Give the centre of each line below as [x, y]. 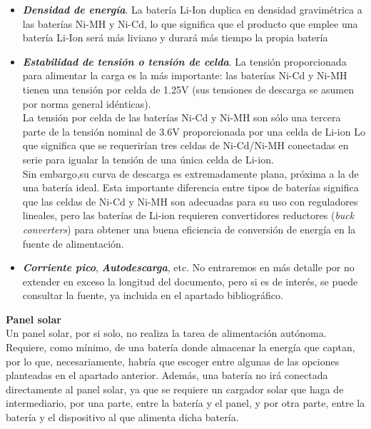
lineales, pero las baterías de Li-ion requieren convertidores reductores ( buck [188, 215]
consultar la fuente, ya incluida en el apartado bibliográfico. [153, 295]
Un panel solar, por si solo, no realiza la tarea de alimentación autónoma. [166, 333]
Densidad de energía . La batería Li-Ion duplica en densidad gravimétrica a [192, 9]
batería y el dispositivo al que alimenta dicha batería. [122, 417]
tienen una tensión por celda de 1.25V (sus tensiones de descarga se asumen [188, 89]
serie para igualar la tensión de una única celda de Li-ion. [148, 159]
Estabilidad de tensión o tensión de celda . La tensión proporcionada [184, 61]
